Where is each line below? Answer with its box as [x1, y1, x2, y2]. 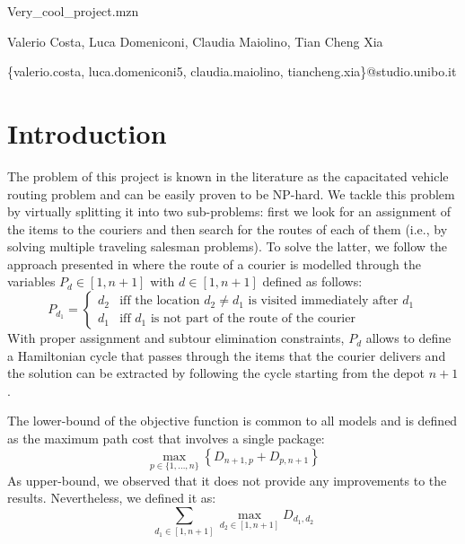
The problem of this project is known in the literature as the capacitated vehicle [7, 166, 449, 185]
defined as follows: [262, 272, 363, 291]
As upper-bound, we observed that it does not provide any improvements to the [7, 470, 447, 489]
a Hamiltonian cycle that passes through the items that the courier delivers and [7, 346, 446, 364]
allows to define [365, 329, 452, 347]
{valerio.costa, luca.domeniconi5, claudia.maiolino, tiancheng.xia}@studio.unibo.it [7, 62, 457, 81]
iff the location [119, 294, 200, 308]
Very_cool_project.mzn [7, 2, 139, 20]
